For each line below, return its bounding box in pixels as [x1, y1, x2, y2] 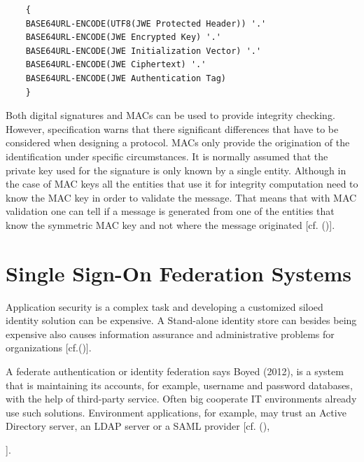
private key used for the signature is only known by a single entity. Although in [6, 162, 346, 177]
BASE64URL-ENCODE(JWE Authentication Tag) [25, 73, 226, 83]
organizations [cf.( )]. [6, 340, 92, 355]
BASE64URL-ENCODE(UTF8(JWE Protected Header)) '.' [25, 18, 267, 29]
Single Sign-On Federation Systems [6, 258, 352, 287]
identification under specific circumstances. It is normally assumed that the [6, 148, 328, 163]
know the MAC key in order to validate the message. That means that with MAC [6, 190, 357, 204]
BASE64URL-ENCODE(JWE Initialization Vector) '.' [25, 45, 262, 56]
